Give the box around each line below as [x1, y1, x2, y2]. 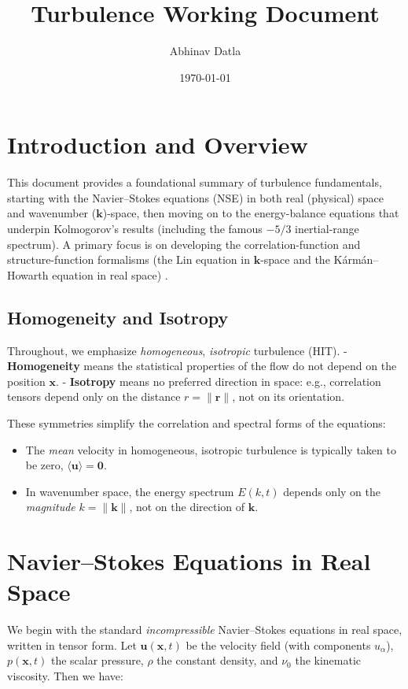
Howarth [7, 266, 49, 283]
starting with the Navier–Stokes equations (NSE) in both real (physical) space [7, 189, 384, 206]
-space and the [260, 251, 330, 268]
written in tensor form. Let [7, 636, 137, 653]
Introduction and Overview [7, 128, 308, 161]
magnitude [25, 498, 75, 515]
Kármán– [333, 251, 379, 268]
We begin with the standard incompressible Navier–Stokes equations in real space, [7, 621, 402, 638]
